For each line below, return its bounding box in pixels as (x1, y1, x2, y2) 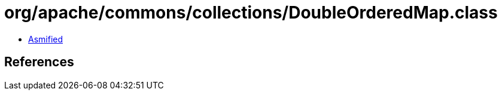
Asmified (28, 33, 63, 44)
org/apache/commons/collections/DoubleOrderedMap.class (4, 2, 498, 23)
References (4, 54, 74, 70)
